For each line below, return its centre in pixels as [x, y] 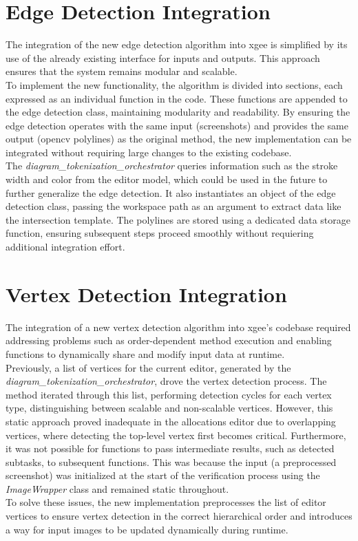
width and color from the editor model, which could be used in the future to [167, 179]
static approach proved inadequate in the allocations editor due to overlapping [171, 421]
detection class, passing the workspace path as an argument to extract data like [173, 206]
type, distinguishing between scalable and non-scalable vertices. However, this [169, 408]
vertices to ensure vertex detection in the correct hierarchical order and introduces [179, 516]
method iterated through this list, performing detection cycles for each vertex [169, 394]
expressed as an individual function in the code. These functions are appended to [177, 98]
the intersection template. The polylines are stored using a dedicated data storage [178, 219]
